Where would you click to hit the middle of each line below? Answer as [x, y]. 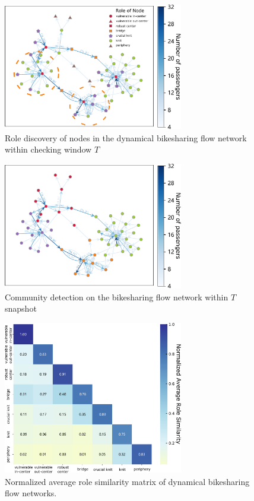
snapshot [21, 308]
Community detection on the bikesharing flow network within [117, 297]
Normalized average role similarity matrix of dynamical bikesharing [127, 481]
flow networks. [31, 493]
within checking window [48, 149]
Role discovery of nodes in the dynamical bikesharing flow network [126, 137]
